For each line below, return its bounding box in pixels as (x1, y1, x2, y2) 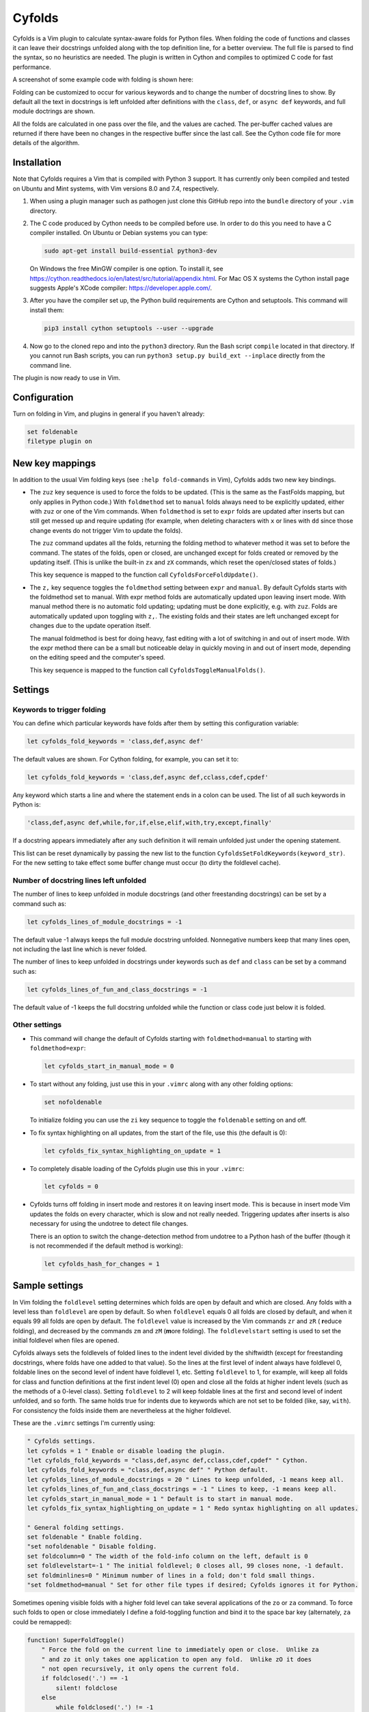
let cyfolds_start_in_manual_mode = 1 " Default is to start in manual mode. (27, 1495, 294, 1502)
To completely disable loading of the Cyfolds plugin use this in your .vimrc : (29, 1164, 245, 1172)
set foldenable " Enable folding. (27, 1533, 143, 1541)
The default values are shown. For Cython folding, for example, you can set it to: (12, 755, 239, 763)
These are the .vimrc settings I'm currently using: (12, 1419, 155, 1427)
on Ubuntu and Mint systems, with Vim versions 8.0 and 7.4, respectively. (12, 184, 219, 192)
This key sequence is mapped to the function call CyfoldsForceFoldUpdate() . (29, 570, 258, 579)
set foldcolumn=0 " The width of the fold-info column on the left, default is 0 (27, 1552, 309, 1560)
